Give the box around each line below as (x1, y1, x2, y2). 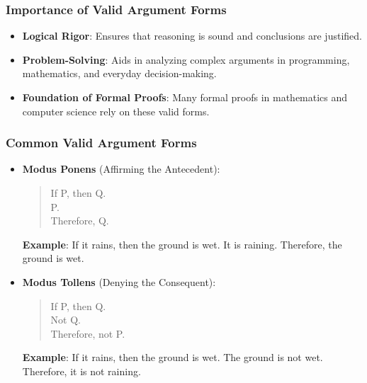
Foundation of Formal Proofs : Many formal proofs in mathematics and (22, 90, 348, 104)
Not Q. (50, 312, 81, 327)
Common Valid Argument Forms (6, 134, 197, 152)
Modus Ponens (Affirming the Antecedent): (22, 161, 220, 176)
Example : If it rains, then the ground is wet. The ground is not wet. (22, 350, 323, 365)
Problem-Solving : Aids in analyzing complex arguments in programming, (22, 52, 350, 67)
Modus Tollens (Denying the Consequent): (22, 274, 216, 289)
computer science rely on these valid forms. (22, 103, 210, 118)
